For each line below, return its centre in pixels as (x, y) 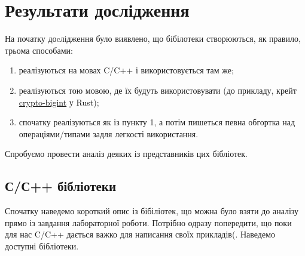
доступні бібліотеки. (42, 246)
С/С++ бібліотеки (60, 186)
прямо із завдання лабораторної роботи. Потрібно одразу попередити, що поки (148, 222)
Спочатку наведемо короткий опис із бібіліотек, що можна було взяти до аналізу (152, 211)
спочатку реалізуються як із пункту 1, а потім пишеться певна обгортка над (157, 122)
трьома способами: (39, 50)
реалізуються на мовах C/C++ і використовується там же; (126, 70)
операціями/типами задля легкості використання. (109, 133)
